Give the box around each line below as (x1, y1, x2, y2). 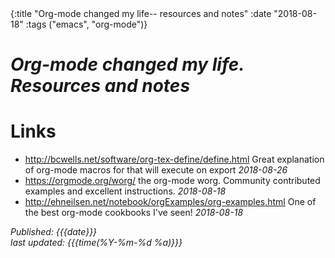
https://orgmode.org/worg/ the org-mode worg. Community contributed (24, 175, 321, 187)
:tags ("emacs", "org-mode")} (25, 18, 148, 30)
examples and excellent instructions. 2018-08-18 (24, 185, 227, 197)
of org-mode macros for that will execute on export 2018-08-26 (24, 164, 288, 176)
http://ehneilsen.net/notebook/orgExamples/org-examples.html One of (24, 196, 317, 208)
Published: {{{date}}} (10, 226, 98, 238)
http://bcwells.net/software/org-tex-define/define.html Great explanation (24, 153, 325, 166)
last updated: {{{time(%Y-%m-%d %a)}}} (10, 237, 183, 249)
